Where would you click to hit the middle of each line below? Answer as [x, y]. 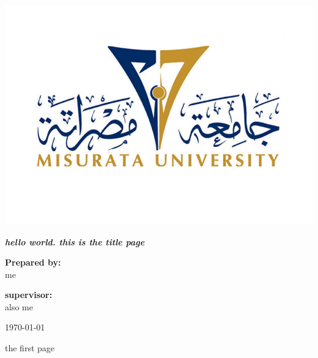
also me [19, 306]
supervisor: [29, 295]
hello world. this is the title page [75, 241]
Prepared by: [33, 262]
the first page [30, 348]
